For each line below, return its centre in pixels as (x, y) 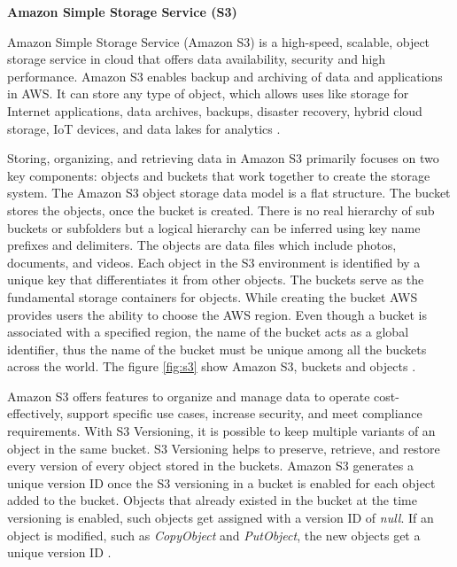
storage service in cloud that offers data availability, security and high (197, 59)
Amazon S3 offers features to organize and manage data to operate (189, 396)
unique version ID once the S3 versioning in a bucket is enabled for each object (221, 482)
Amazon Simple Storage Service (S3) (122, 12)
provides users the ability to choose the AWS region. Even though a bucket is (217, 314)
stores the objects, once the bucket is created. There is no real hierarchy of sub (221, 210)
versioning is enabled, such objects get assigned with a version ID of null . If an (221, 518)
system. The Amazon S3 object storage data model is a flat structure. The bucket (229, 193)
